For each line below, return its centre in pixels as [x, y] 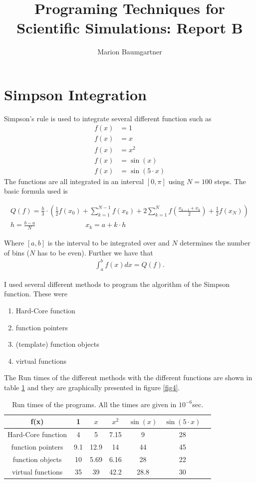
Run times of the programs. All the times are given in [94, 404]
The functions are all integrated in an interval [74, 181]
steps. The [230, 181]
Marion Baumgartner [130, 52]
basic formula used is [36, 191]
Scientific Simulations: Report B [130, 28]
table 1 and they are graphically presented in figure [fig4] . [92, 387]
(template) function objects [57, 344]
